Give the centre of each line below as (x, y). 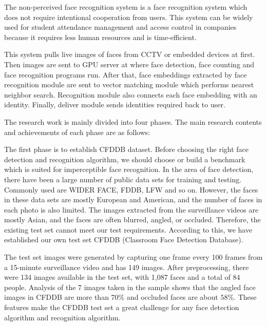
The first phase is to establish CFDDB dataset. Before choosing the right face (127, 149)
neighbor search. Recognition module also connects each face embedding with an (131, 94)
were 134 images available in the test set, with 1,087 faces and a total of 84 (122, 277)
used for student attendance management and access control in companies (120, 27)
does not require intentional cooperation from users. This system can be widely (129, 17)
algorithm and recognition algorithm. (62, 317)
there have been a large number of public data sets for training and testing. (123, 179)
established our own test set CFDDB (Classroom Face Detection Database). (124, 239)
